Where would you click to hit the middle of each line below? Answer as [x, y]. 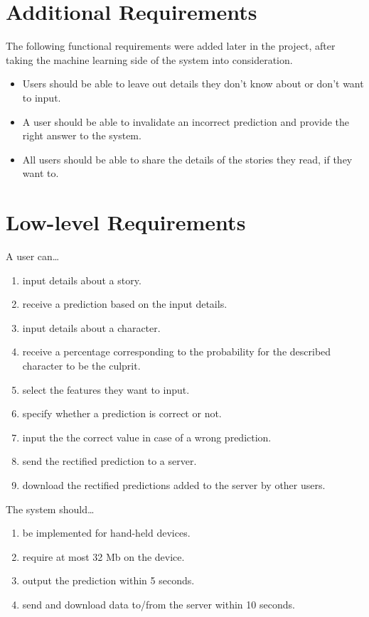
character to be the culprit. [81, 365]
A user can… [33, 256]
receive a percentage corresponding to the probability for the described [177, 352]
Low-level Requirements [126, 222]
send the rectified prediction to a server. [109, 461]
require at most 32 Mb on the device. [103, 556]
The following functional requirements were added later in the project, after [171, 46]
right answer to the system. [82, 135]
